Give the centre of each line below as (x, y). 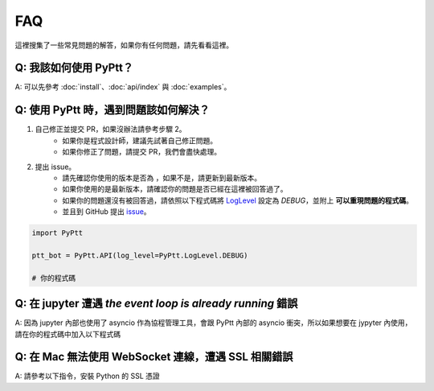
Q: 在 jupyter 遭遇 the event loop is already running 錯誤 (156, 304)
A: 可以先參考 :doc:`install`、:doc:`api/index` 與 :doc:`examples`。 (123, 87)
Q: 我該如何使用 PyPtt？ (74, 68)
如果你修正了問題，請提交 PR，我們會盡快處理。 (141, 152)
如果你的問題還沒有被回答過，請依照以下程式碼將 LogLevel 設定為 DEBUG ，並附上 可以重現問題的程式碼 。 (238, 200)
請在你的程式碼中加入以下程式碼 (68, 334)
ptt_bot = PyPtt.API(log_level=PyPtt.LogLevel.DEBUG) (140, 255)
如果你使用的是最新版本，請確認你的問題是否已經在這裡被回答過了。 (175, 189)
